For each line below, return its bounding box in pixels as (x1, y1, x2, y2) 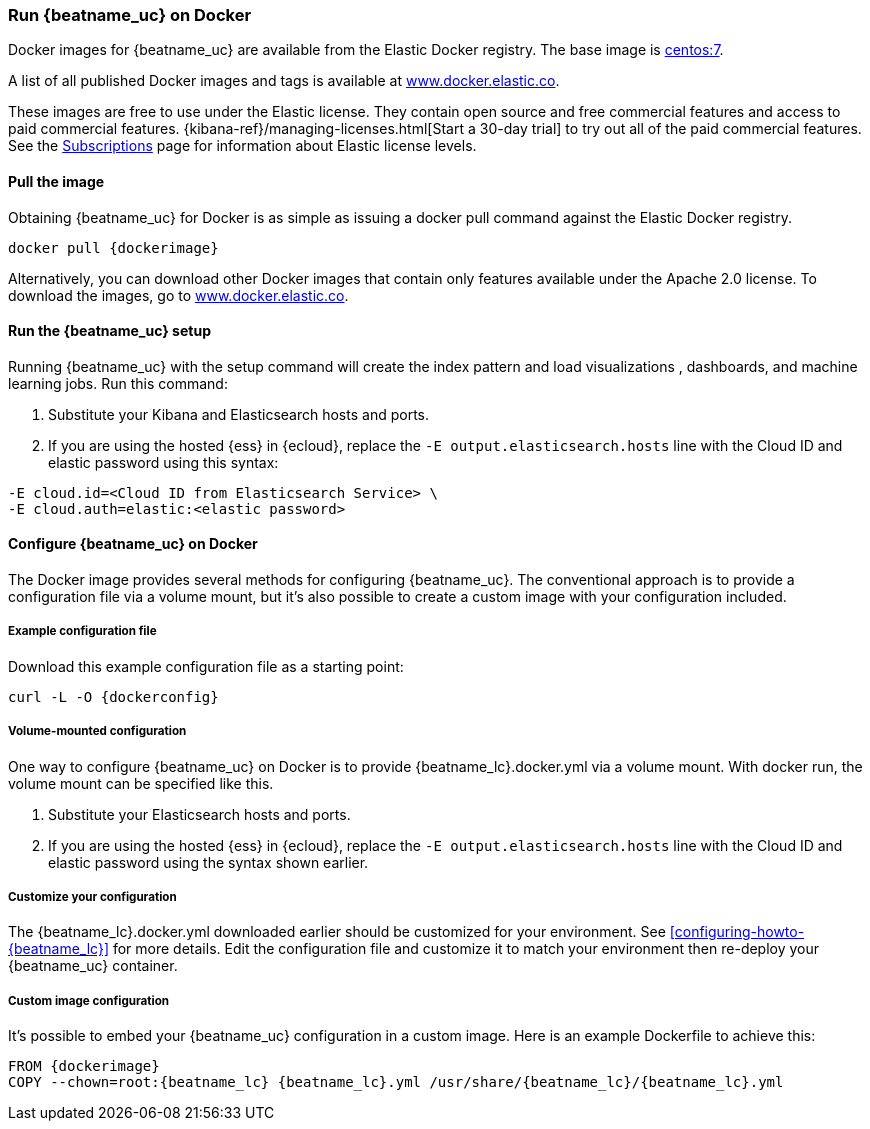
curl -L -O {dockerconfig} (8, 688, 219, 705)
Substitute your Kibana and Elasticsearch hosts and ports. (48, 405, 429, 423)
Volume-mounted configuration (8, 724, 187, 739)
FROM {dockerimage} (8, 1058, 160, 1075)
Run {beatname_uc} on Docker (8, 5, 252, 25)
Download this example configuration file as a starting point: (8, 657, 404, 675)
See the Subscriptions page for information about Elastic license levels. (8, 137, 477, 155)
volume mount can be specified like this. (8, 774, 274, 792)
